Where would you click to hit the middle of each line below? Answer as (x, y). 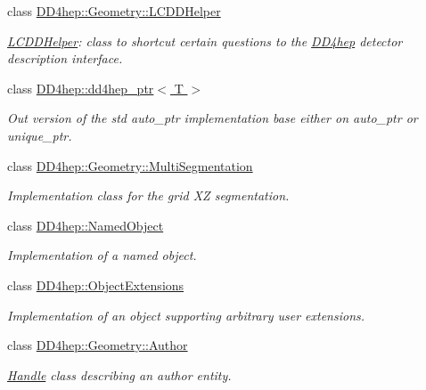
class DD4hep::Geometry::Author (98, 345)
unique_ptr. (40, 135)
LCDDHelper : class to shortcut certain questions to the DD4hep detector (205, 41)
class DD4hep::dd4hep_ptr (81, 88)
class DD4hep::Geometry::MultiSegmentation (130, 165)
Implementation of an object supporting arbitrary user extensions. (186, 315)
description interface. (65, 58)
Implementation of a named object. (102, 255)
